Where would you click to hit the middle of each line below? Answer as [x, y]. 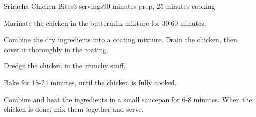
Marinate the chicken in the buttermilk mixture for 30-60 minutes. [105, 23]
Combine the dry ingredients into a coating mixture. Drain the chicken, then [121, 39]
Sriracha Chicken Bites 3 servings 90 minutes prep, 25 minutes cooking [110, 6]
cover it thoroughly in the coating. [56, 49]
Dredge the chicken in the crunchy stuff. [65, 66]
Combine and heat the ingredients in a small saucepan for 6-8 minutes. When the [128, 99]
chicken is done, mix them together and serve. [74, 109]
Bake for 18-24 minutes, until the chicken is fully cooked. [90, 82]
